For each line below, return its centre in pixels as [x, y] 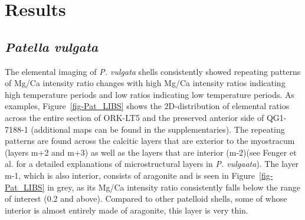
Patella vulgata [52, 46]
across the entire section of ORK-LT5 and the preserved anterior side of [135, 117]
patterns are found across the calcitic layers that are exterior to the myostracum [150, 141]
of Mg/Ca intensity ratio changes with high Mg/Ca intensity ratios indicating [145, 83]
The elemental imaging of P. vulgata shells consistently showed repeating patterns [153, 71]
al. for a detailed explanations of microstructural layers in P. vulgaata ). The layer [152, 164]
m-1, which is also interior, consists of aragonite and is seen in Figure [130, 175]
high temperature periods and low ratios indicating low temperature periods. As [150, 94]
